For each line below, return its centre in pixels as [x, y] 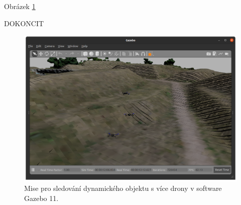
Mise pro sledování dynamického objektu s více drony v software [123, 188]
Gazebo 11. [41, 198]
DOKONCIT [24, 23]
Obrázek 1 [20, 6]
